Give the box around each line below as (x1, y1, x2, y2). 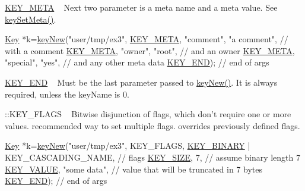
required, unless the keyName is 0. (5, 87, 129, 100)
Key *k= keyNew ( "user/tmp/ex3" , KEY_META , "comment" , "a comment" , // (5, 33, 288, 45)
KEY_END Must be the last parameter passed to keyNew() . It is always (5, 76, 278, 88)
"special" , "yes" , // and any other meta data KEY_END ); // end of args (5, 56, 269, 68)
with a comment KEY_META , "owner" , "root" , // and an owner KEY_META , (5, 44, 295, 57)
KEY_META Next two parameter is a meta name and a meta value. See (5, 1, 278, 13)
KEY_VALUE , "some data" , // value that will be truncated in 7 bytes (5, 162, 262, 175)
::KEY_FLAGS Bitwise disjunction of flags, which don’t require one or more (5, 108, 291, 120)
